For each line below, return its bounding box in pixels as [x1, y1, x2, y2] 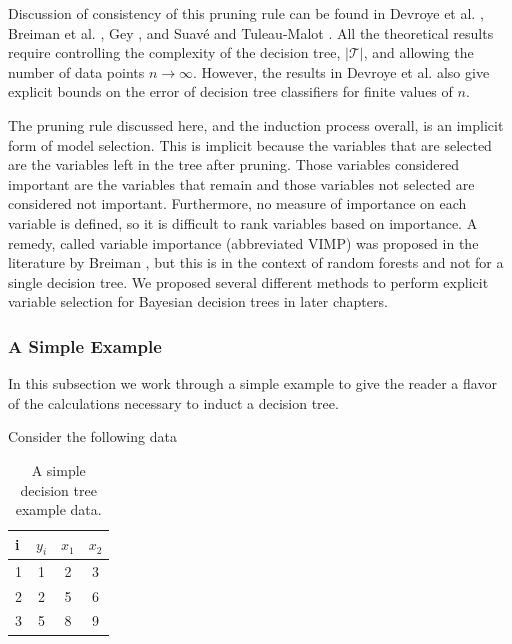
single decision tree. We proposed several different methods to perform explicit [8, 271, 489, 292]
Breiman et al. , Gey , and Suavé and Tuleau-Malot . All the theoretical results [8, 22, 494, 43]
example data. [15, 499, 102, 520]
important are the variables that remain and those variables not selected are [8, 173, 475, 194]
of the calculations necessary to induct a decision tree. [8, 392, 339, 413]
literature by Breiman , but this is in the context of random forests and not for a [8, 252, 504, 273]
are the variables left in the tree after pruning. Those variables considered [8, 154, 459, 175]
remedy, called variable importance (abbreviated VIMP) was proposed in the [8, 232, 479, 253]
